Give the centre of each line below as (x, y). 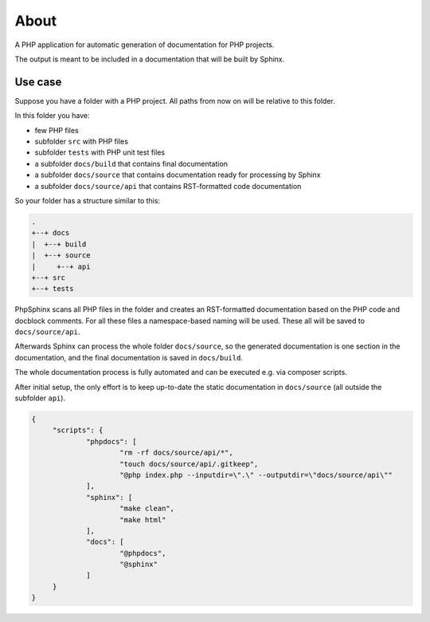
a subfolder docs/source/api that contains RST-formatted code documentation (168, 186)
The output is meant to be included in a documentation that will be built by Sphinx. (150, 59)
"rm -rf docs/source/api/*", (177, 453)
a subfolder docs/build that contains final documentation (131, 163)
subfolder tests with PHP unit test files (100, 152)
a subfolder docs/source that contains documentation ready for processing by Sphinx (178, 175)
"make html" (143, 520)
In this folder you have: (52, 116)
